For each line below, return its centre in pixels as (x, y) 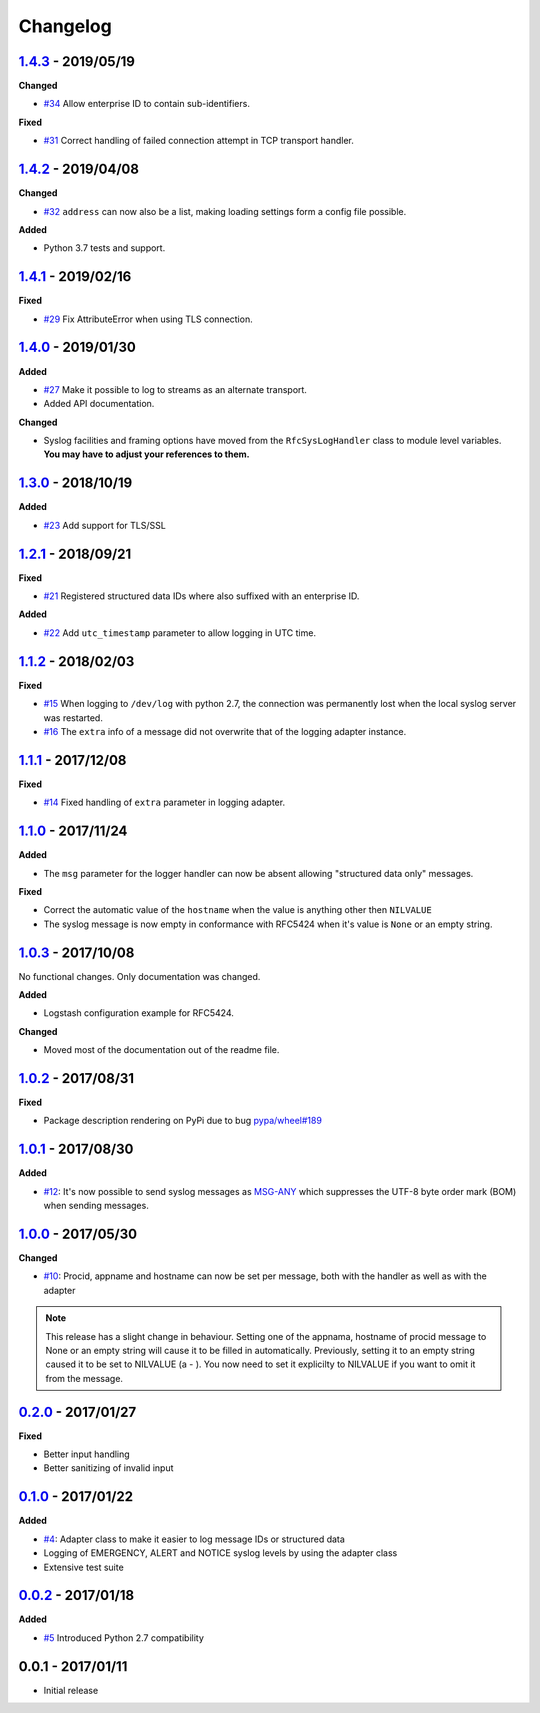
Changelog (65, 26)
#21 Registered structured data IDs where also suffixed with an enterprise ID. (201, 596)
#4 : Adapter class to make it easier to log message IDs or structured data (194, 1539)
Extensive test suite (83, 1567)
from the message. (84, 1378)
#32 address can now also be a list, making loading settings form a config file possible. (225, 211)
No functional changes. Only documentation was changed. (139, 976)
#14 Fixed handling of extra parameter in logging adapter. (164, 802)
